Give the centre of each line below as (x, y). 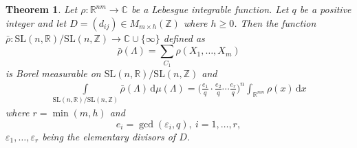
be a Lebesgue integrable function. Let (210, 9)
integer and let (36, 22)
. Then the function (275, 22)
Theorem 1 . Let (42, 9)
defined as (184, 38)
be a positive (325, 9)
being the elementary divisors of (109, 136)
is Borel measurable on (53, 73)
